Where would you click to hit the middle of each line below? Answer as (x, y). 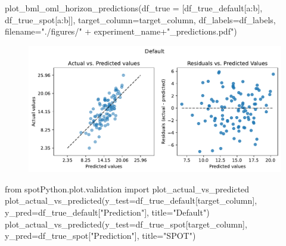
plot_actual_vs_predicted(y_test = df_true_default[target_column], (131, 200)
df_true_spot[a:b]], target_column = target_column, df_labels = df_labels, (140, 19)
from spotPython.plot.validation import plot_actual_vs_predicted (127, 189)
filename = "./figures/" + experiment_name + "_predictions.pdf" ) (121, 31)
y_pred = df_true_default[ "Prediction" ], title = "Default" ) (107, 212)
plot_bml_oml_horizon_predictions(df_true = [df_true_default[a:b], (134, 8)
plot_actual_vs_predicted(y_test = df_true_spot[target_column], (126, 224)
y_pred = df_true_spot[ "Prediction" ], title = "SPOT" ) (100, 236)
